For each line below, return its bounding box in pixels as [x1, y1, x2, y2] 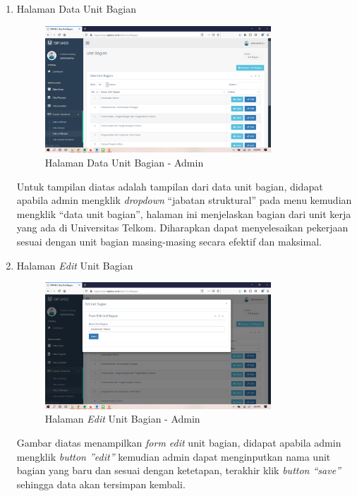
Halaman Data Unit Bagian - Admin [44, 155, 204, 169]
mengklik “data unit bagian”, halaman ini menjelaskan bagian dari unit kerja [16, 206, 351, 221]
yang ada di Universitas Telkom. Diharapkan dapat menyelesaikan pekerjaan [16, 220, 349, 235]
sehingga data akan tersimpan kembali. [16, 476, 186, 491]
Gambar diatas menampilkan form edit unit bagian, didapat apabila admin [16, 435, 341, 450]
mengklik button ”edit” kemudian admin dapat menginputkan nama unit [16, 449, 331, 464]
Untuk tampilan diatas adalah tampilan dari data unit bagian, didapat [16, 179, 323, 193]
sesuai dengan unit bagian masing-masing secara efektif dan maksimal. [16, 234, 322, 248]
